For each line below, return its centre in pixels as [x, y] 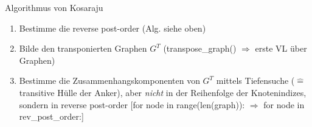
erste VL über [281, 48]
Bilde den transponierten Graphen [83, 48]
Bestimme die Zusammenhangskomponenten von [109, 81]
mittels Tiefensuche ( [255, 81]
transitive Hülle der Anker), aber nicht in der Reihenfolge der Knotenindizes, [163, 92]
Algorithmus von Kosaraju [54, 7]
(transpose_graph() [200, 48]
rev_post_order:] [51, 116]
